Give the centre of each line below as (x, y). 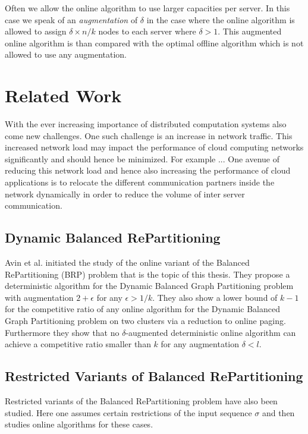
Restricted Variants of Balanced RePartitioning (154, 376)
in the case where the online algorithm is (221, 19)
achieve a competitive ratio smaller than (78, 344)
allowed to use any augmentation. (66, 54)
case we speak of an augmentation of (71, 19)
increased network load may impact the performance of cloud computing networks (154, 147)
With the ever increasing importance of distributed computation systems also (146, 124)
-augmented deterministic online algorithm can (211, 332)
